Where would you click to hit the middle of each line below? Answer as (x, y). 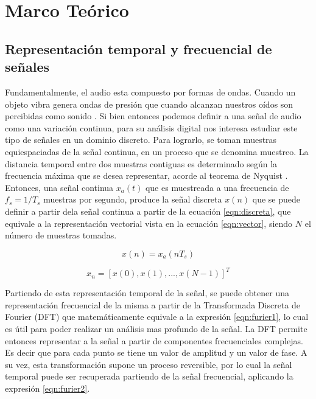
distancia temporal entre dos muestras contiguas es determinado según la (141, 163)
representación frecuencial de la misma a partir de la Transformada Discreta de (153, 304)
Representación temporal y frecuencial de (139, 48)
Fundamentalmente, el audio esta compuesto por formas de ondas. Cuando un (150, 92)
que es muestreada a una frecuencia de (217, 187)
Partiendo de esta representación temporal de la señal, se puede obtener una (147, 293)
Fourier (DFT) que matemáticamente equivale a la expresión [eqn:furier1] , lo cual (157, 317)
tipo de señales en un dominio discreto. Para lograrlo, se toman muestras (141, 140)
